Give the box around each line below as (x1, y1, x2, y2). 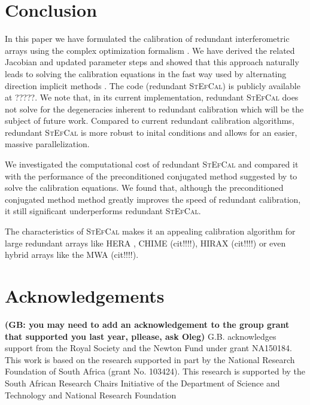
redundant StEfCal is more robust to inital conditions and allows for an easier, (5, 126, 297, 138)
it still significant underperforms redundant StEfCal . (5, 205, 201, 217)
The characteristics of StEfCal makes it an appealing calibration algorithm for (5, 225, 296, 237)
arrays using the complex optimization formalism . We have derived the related (5, 44, 295, 56)
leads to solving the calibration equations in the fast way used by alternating (5, 67, 287, 80)
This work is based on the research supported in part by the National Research (5, 353, 295, 366)
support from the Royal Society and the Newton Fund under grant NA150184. (5, 342, 292, 354)
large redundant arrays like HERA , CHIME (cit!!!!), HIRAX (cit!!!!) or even (5, 236, 286, 249)
